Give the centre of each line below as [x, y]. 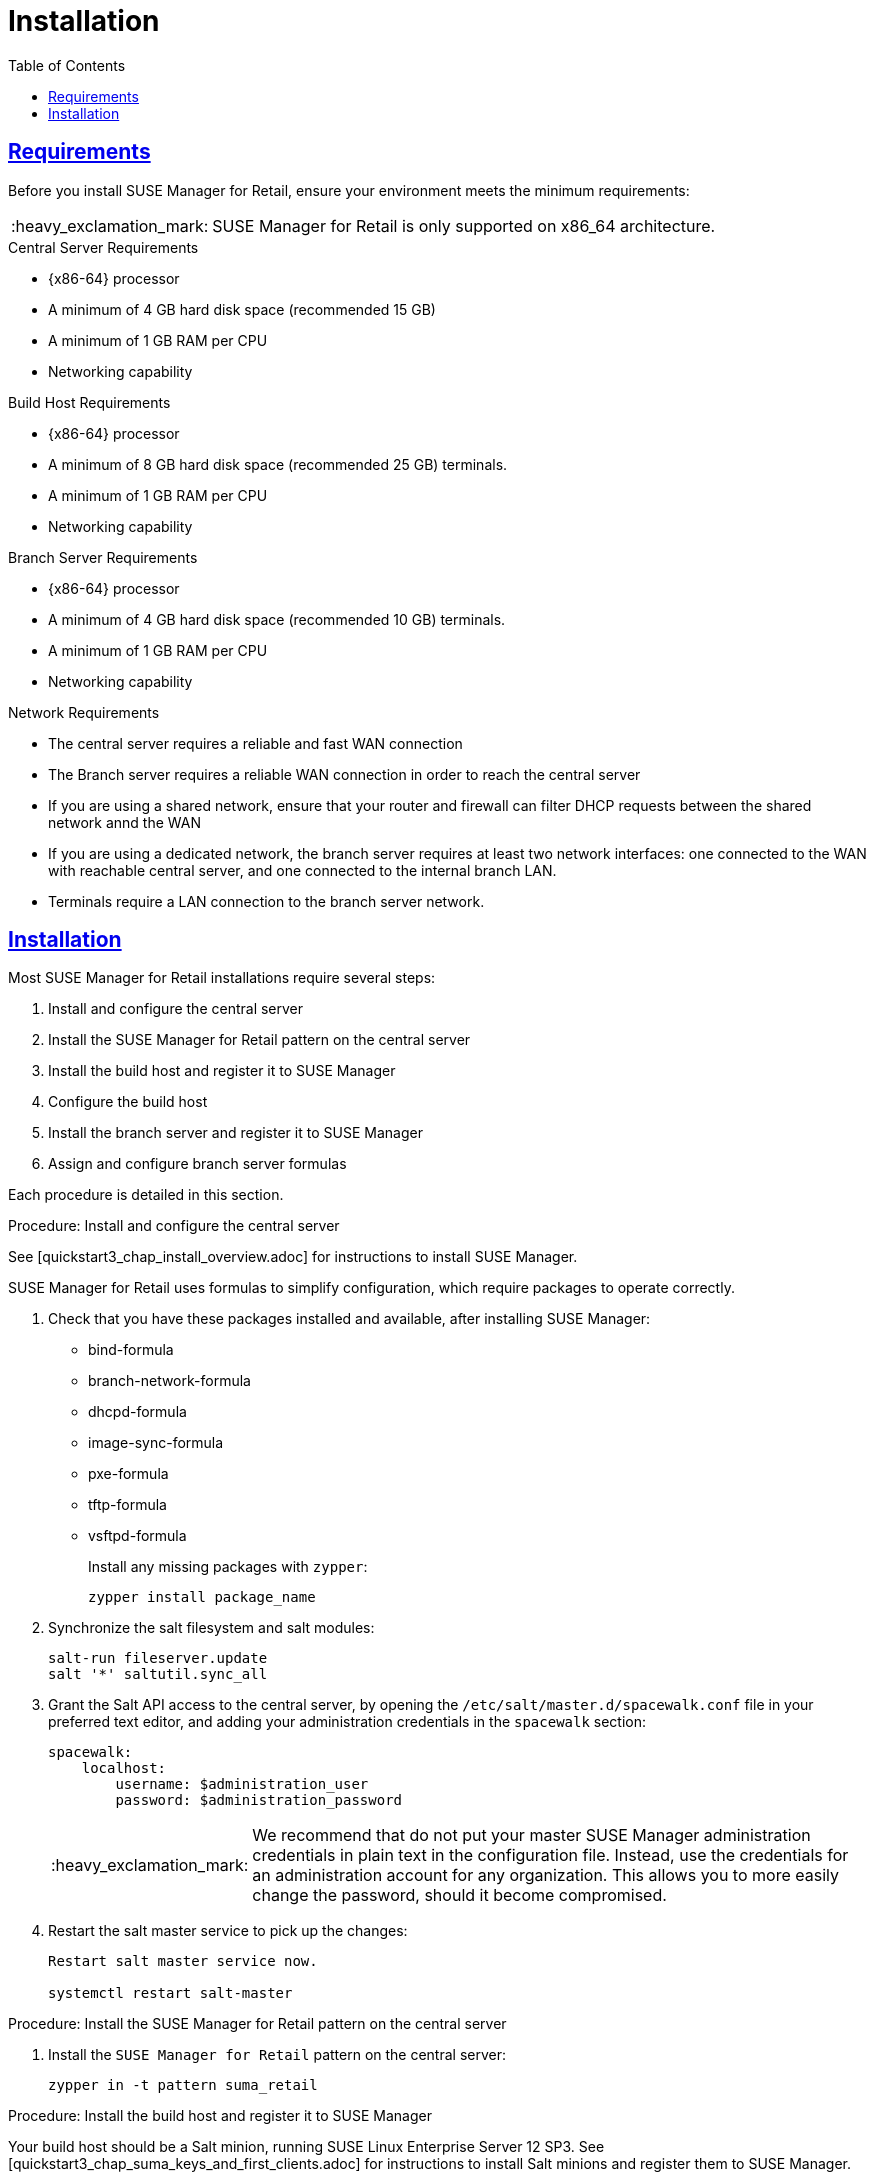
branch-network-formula [169, 1381]
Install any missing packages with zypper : [228, 1567]
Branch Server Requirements [103, 557]
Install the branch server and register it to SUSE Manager [235, 1133]
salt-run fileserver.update [158, 1658]
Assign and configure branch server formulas [197, 1164]
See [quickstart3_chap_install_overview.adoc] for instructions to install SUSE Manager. [293, 1257]
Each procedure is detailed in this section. [146, 1195]
